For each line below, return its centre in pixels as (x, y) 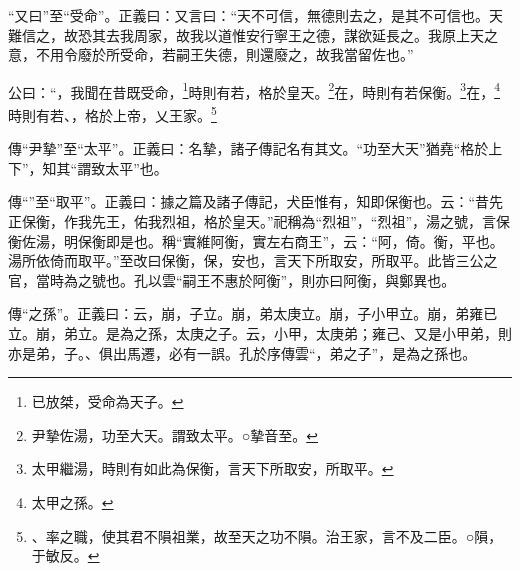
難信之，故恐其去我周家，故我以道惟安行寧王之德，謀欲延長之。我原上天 (246, 34)
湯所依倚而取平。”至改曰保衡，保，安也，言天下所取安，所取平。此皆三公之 (253, 260)
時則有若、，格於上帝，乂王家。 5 (112, 113)
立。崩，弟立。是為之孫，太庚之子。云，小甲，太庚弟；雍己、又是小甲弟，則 (260, 333)
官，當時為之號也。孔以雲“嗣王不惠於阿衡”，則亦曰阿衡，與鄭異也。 (232, 279)
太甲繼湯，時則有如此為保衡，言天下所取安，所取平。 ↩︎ (212, 468)
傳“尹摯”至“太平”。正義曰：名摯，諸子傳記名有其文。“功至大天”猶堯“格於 (248, 148)
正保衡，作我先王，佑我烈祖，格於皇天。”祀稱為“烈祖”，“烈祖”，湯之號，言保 (259, 221)
